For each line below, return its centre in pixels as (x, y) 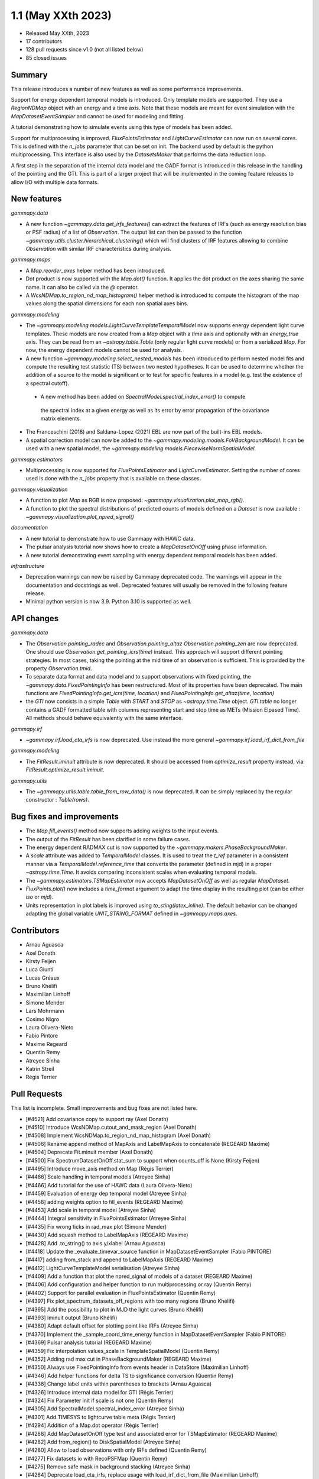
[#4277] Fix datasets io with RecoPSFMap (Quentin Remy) (97, 1458)
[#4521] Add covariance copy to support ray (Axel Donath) (97, 1119)
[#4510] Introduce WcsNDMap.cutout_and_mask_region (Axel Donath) (111, 1128)
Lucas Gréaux (43, 978)
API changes (35, 619)
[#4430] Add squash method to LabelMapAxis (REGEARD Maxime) (107, 1235)
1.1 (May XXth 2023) (61, 15)
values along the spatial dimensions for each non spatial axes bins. (107, 303)
